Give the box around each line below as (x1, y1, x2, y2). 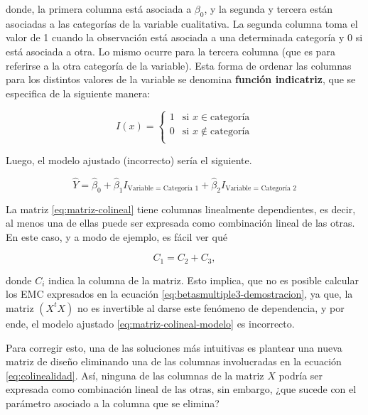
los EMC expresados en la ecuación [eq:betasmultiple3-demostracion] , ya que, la (6, 286, 353, 301)
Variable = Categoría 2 (225, 185, 297, 193)
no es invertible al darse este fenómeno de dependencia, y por (77, 300, 345, 315)
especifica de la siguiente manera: (6, 85, 151, 100)
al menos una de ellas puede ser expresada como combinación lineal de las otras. (6, 215, 355, 230)
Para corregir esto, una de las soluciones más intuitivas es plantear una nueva (6, 340, 342, 355)
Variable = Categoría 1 (127, 185, 199, 193)
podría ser (278, 367, 323, 382)
